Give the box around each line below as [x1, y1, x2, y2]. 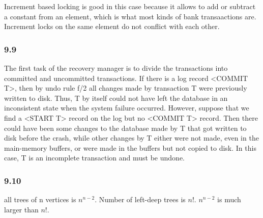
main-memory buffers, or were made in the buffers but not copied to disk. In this [4, 142, 256, 153]
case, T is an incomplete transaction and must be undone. [4, 152, 185, 163]
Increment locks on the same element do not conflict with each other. [4, 21, 220, 32]
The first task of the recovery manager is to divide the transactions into [4, 63, 228, 73]
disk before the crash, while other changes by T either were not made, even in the [4, 132, 259, 143]
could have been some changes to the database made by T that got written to [4, 122, 247, 133]
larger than [4, 204, 39, 214]
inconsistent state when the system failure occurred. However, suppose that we [4, 102, 249, 113]
